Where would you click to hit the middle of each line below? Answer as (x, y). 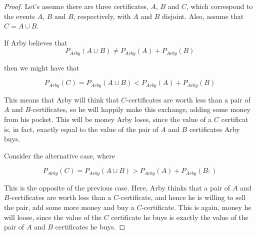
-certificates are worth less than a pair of (188, 99)
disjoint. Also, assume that (203, 16)
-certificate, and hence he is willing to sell (182, 197)
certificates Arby (214, 129)
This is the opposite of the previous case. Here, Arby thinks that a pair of (117, 187)
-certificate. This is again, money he (196, 207)
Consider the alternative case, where (59, 155)
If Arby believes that (36, 42)
